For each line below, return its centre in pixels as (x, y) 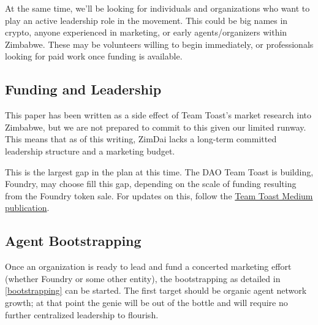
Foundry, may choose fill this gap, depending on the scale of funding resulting (151, 184)
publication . (27, 208)
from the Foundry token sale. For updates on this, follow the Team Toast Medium (159, 195)
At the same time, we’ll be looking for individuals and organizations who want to (157, 8)
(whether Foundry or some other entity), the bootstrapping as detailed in (143, 278)
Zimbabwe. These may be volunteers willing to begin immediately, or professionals (159, 44)
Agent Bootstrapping (73, 241)
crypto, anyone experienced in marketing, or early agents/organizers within (146, 32)
